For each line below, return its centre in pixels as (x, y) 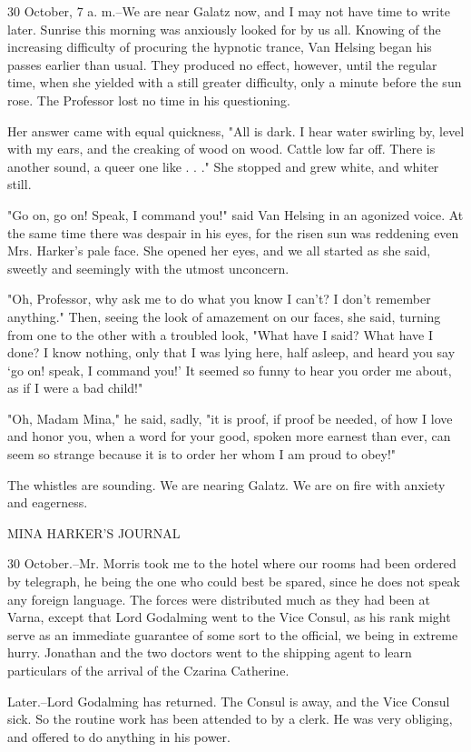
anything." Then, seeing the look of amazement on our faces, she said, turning (224, 316)
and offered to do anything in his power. (119, 736)
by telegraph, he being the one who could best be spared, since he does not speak (234, 582)
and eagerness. (48, 502)
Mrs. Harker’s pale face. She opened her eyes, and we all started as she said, (219, 251)
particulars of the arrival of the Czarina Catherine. (148, 670)
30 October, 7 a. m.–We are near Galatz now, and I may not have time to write (229, 11)
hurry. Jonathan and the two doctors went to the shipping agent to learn (210, 652)
